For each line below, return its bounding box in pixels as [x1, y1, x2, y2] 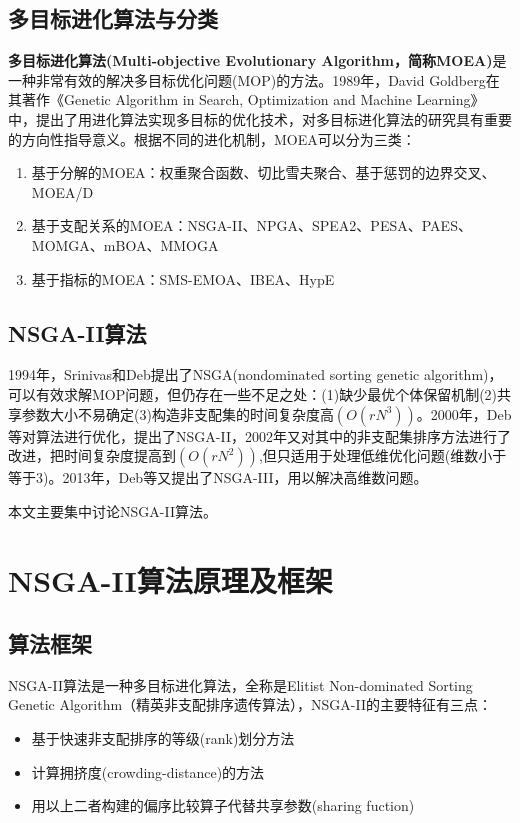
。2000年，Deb [416, 403, 512, 424]
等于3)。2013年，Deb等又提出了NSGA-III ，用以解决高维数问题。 [8, 467, 428, 488]
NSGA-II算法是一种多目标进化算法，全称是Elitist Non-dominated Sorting [8, 674, 473, 695]
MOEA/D [31, 181, 94, 202]
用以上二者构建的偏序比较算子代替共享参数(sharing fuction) [31, 795, 415, 816]
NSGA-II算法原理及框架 [8, 559, 333, 600]
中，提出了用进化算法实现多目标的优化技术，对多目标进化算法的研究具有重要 [8, 108, 512, 129]
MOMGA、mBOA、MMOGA [31, 234, 219, 255]
